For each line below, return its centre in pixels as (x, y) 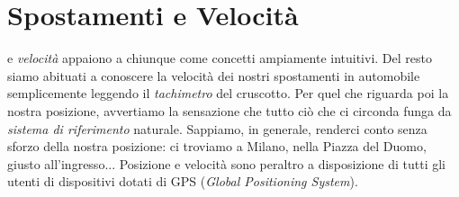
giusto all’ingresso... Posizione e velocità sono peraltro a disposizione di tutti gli (226, 163)
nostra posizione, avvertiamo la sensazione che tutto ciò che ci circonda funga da (229, 110)
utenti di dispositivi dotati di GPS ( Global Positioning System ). (183, 181)
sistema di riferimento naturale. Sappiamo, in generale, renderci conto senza (217, 128)
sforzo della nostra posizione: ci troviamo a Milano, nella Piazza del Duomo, (217, 146)
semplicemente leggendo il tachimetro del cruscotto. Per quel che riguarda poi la (228, 93)
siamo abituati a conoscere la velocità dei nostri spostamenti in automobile (214, 75)
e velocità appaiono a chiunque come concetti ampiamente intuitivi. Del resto (220, 58)
